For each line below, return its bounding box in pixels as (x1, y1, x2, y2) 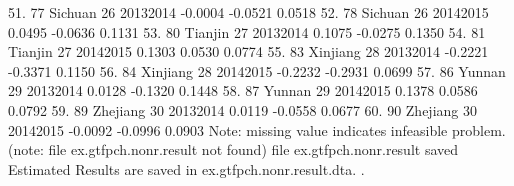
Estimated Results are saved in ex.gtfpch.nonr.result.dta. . (8, 158, 365, 179)
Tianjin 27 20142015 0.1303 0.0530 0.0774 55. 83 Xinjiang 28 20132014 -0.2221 (8, 41, 489, 62)
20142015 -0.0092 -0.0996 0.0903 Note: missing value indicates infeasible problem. (8, 119, 506, 140)
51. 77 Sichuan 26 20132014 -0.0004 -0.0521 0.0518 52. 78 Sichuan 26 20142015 (8, 2, 489, 22)
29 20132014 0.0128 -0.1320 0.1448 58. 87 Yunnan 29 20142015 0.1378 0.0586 (8, 80, 478, 101)
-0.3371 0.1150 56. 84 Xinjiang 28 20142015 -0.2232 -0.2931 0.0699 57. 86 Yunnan (8, 60, 506, 81)
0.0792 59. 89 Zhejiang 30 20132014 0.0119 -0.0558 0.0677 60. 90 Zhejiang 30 (8, 99, 477, 120)
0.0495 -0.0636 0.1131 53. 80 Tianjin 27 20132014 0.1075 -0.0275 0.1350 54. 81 (8, 21, 486, 42)
